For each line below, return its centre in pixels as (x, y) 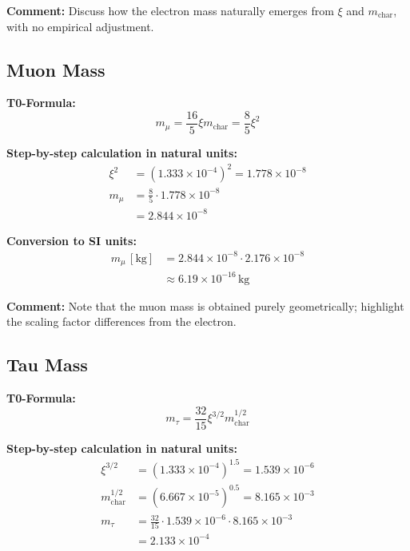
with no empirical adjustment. (80, 26)
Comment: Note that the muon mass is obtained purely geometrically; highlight (205, 305)
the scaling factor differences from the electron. (121, 321)
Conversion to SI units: (72, 240)
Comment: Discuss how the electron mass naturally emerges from (170, 10)
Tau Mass (47, 365)
